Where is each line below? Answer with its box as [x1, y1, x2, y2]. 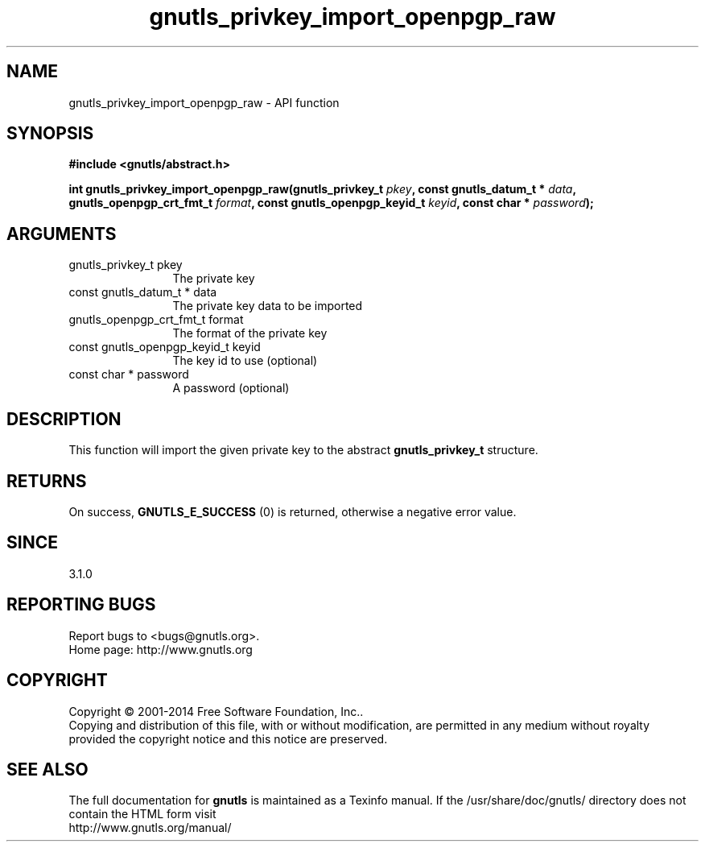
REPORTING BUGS [6, 594, 156, 615]
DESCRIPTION [6, 408, 122, 429]
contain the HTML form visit [68, 807, 216, 821]
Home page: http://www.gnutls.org [68, 642, 253, 656]
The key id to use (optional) [172, 354, 318, 368]
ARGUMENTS [6, 223, 117, 244]
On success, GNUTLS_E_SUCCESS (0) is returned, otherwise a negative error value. [68, 504, 517, 519]
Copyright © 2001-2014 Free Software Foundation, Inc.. [68, 704, 364, 718]
